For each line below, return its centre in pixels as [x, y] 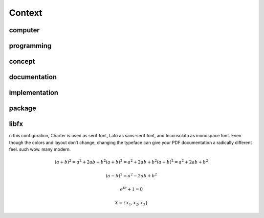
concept [22, 61]
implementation [34, 93]
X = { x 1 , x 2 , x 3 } [132, 203]
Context [26, 13]
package [23, 109]
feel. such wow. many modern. [40, 149]
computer [24, 30]
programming [30, 46]
